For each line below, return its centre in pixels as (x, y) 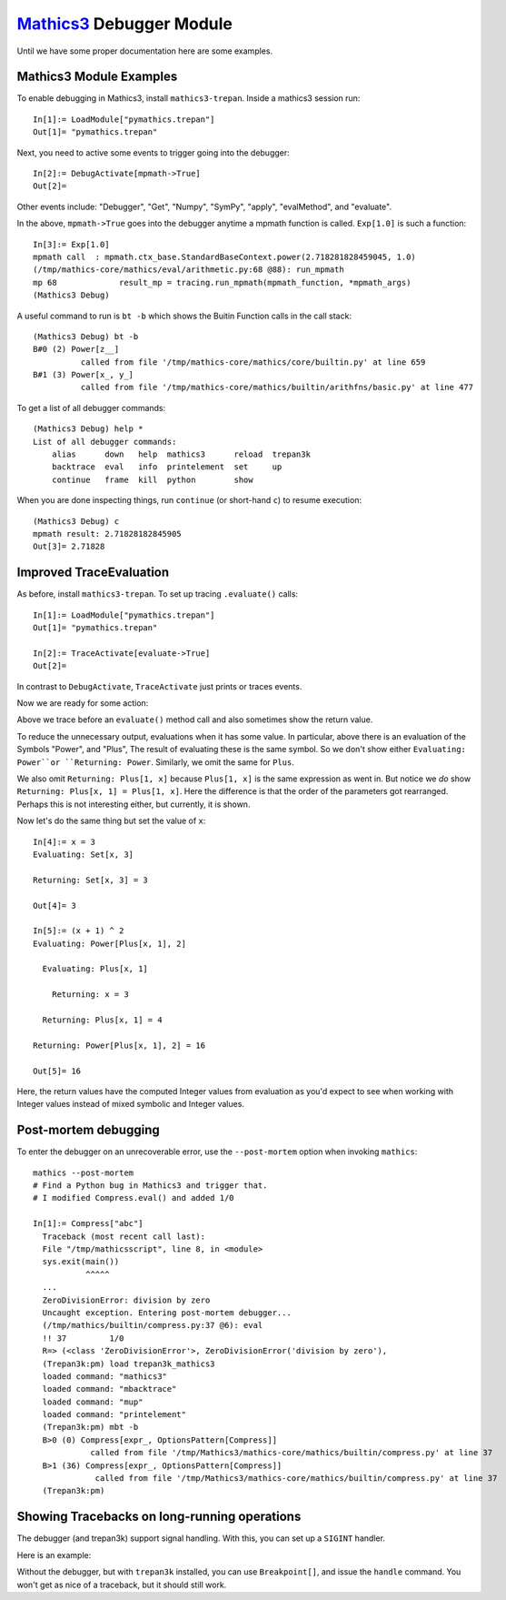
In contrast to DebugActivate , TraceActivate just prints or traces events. (159, 686)
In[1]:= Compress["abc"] (88, 1224)
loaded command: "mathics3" (105, 1376)
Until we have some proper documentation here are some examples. (144, 51)
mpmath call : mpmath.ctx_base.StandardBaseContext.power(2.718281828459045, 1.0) (225, 257)
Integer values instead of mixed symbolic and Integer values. (131, 1104)
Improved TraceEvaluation (93, 573)
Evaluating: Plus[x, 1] (95, 969)
